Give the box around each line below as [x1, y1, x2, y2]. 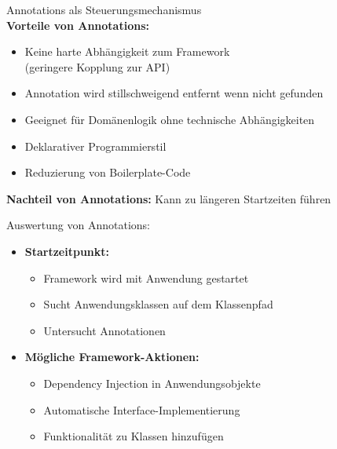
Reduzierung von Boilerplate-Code [24, 164, 191, 181]
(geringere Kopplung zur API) [24, 58, 170, 75]
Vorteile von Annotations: [6, 16, 149, 33]
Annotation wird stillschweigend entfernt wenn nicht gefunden [24, 85, 324, 101]
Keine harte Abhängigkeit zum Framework [24, 43, 230, 60]
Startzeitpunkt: [24, 243, 110, 259]
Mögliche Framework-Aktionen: [24, 349, 200, 365]
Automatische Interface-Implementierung [43, 401, 240, 418]
